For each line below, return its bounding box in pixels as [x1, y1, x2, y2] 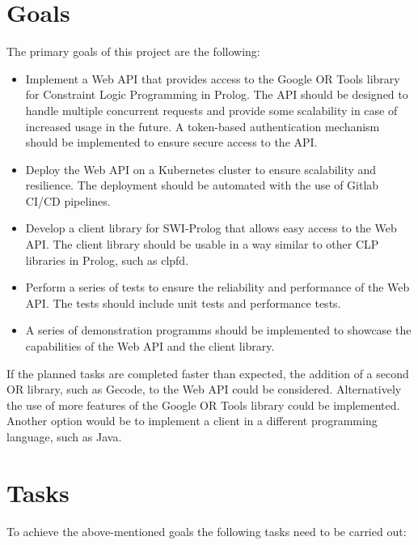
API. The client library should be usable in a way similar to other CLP [25, 236, 379, 253]
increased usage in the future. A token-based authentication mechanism [25, 117, 380, 134]
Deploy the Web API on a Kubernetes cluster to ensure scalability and [25, 160, 377, 177]
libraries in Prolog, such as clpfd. [25, 251, 189, 268]
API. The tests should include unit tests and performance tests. [25, 294, 341, 311]
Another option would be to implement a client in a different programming [6, 412, 378, 429]
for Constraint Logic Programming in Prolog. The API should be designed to [25, 86, 408, 103]
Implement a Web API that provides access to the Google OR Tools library [25, 70, 400, 87]
